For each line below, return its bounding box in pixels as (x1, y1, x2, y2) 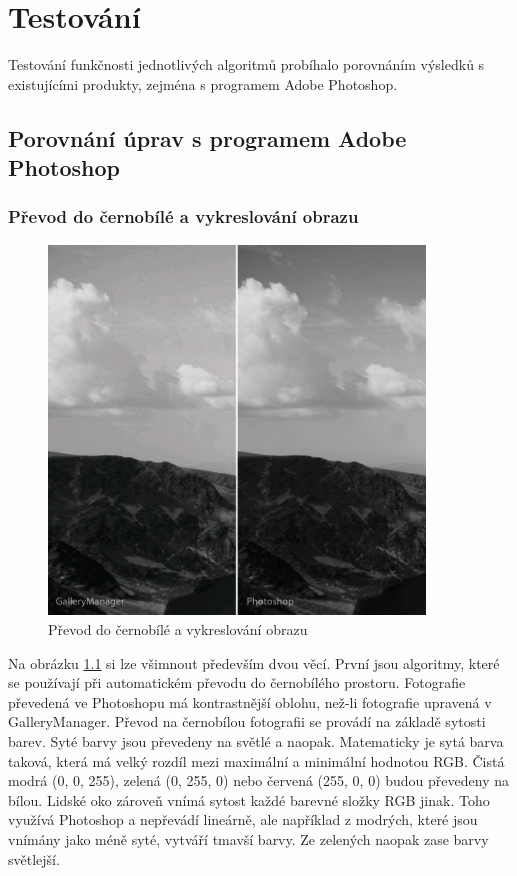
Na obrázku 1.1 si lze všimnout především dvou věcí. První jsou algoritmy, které (8, 652, 500, 673)
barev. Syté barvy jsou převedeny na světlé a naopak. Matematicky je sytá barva (8, 730, 504, 751)
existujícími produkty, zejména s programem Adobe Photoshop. (8, 73, 398, 94)
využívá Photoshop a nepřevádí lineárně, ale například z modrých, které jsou (8, 809, 478, 830)
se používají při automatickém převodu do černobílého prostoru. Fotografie (8, 672, 466, 693)
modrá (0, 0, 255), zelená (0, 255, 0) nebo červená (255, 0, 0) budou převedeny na (8, 770, 510, 791)
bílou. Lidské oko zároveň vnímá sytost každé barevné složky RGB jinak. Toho (8, 789, 490, 810)
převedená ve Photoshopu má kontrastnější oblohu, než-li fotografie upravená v (8, 691, 492, 712)
